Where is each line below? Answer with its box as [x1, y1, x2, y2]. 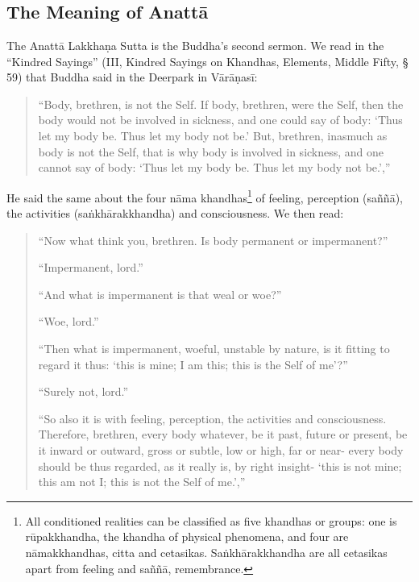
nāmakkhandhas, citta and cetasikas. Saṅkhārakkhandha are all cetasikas [25, 543, 388, 560]
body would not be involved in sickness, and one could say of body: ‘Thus [38, 111, 403, 128]
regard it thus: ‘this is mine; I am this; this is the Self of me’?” [38, 355, 348, 372]
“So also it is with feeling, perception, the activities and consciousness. [38, 409, 387, 426]
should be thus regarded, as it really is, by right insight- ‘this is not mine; [38, 457, 402, 474]
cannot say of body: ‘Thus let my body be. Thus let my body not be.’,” [38, 159, 391, 176]
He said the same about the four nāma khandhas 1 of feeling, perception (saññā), [6, 186, 403, 206]
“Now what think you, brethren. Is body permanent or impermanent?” [38, 231, 388, 248]
